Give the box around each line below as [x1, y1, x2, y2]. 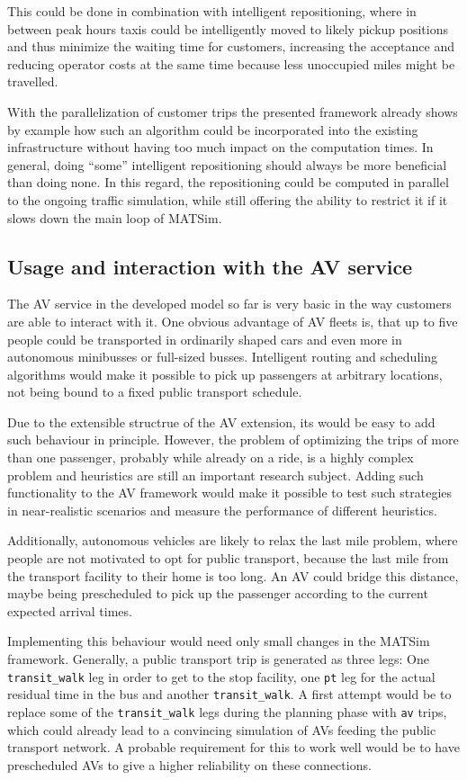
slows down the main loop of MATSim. [7, 208, 222, 227]
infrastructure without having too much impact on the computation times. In [7, 138, 434, 157]
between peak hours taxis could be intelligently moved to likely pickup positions [7, 19, 448, 38]
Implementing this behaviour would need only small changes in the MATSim [7, 632, 430, 650]
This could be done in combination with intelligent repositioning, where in [7, 2, 417, 20]
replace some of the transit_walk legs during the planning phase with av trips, [7, 702, 447, 721]
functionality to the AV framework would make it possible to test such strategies [7, 483, 453, 502]
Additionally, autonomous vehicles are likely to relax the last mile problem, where [7, 531, 458, 550]
